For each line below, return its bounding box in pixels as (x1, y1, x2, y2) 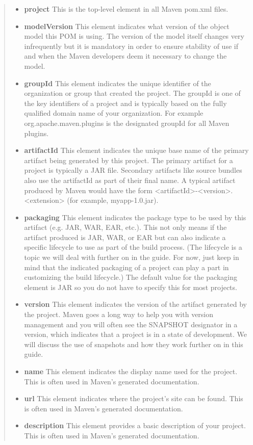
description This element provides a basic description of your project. (24, 420, 246, 431)
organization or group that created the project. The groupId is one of (24, 88, 241, 98)
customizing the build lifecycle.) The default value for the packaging (24, 272, 238, 282)
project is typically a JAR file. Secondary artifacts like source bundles (24, 165, 242, 175)
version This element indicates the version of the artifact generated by (24, 299, 247, 309)
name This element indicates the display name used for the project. (24, 366, 238, 376)
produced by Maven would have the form (24, 185, 153, 195)
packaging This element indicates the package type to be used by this (24, 212, 246, 222)
